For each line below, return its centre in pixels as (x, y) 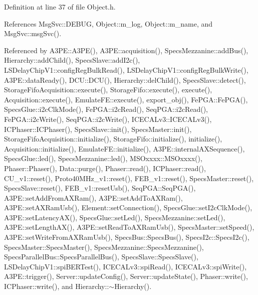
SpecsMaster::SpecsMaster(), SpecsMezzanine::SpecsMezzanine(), (104, 247)
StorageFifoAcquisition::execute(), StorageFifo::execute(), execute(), (108, 90)
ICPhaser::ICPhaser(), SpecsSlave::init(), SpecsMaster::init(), (98, 129)
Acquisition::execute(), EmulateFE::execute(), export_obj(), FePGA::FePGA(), (126, 99)
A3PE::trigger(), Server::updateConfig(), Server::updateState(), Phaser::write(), (126, 276)
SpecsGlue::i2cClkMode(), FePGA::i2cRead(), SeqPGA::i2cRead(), (106, 109)
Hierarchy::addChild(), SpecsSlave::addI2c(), (72, 60)
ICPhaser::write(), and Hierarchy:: (57, 286)
